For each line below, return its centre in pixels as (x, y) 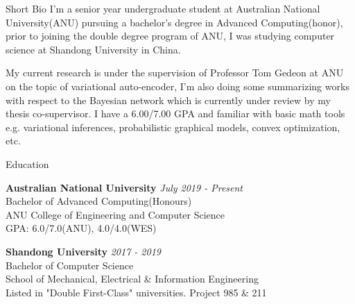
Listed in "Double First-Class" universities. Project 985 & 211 (136, 292)
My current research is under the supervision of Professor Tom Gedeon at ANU (175, 73)
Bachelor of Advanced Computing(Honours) (99, 201)
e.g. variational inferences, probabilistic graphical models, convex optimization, (173, 127)
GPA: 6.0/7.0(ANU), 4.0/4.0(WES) (81, 228)
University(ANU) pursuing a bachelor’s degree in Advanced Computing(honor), (174, 22)
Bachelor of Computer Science (70, 265)
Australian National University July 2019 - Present (124, 187)
